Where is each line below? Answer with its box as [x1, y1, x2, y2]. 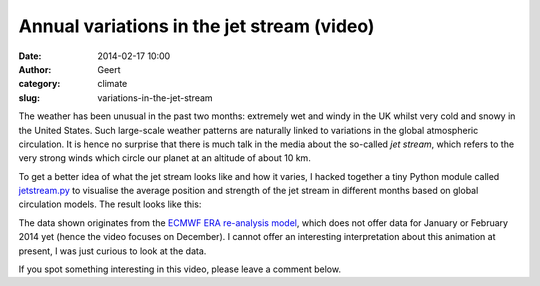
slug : [18, 91, 40, 104]
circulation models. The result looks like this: [18, 198, 202, 210]
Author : [18, 63, 52, 75]
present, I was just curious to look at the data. [18, 245, 207, 257]
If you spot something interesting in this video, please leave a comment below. [18, 263, 342, 275]
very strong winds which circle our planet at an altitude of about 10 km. [18, 152, 312, 164]
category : [18, 78, 61, 90]
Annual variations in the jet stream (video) [18, 15, 375, 37]
